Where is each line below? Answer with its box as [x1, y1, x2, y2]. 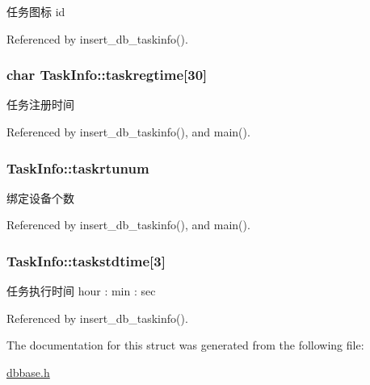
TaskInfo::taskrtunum [6, 157, 149, 178]
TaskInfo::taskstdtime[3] [6, 250, 166, 270]
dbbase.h [6, 364, 50, 380]
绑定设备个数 [6, 189, 74, 206]
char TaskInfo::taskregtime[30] [6, 65, 208, 85]
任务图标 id [6, 3, 65, 19]
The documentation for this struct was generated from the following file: [6, 337, 364, 354]
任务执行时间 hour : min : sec [6, 282, 156, 299]
